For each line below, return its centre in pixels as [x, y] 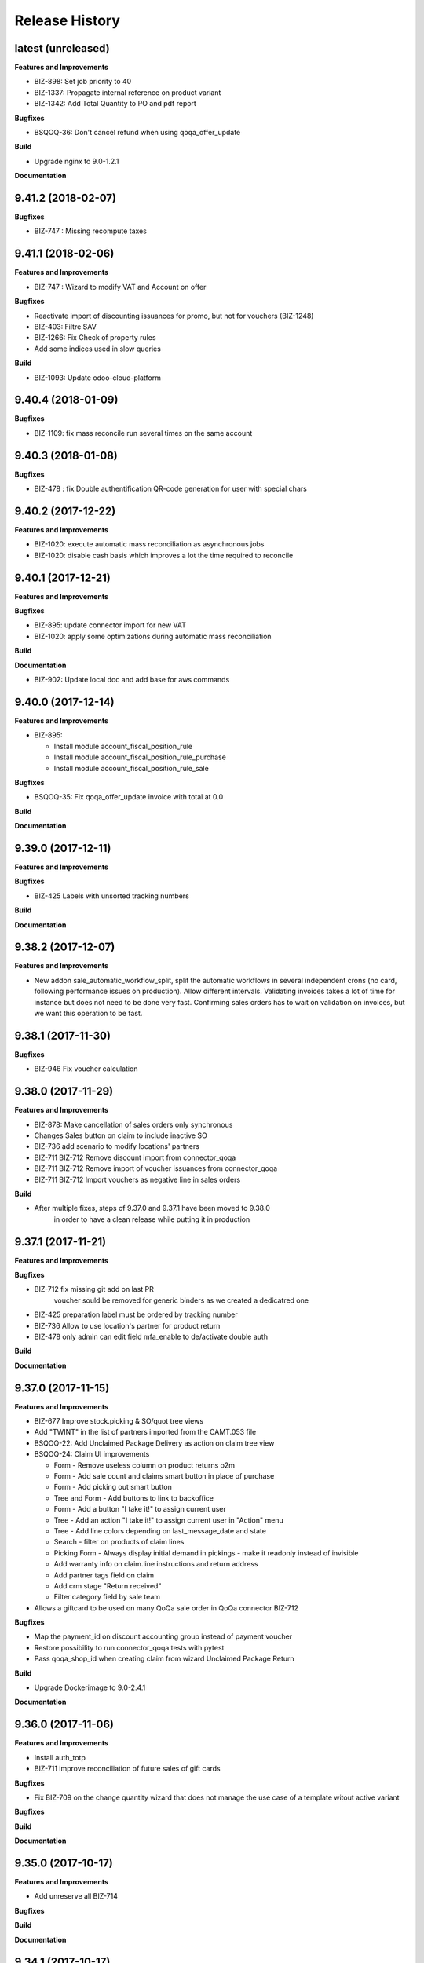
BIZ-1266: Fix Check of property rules [95, 338]
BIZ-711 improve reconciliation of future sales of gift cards [127, 1769]
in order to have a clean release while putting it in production [152, 1219]
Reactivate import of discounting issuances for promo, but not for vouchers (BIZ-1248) [174, 316]
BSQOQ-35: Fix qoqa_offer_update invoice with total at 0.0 [129, 797]
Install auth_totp [60, 1757]
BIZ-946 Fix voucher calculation [86, 1069]
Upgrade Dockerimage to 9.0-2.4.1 [90, 1687]
